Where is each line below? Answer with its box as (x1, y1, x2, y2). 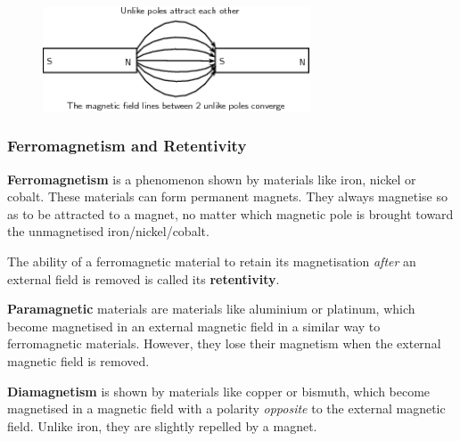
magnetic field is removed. (7, 352, 150, 371)
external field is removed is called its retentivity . (7, 269, 280, 288)
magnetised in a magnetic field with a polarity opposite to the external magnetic (7, 399, 446, 418)
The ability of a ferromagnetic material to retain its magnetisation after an (7, 252, 416, 271)
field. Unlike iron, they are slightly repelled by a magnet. (7, 416, 317, 435)
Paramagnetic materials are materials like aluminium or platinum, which (7, 299, 415, 318)
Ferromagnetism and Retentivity (7, 135, 247, 157)
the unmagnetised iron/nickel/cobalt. (7, 222, 209, 241)
